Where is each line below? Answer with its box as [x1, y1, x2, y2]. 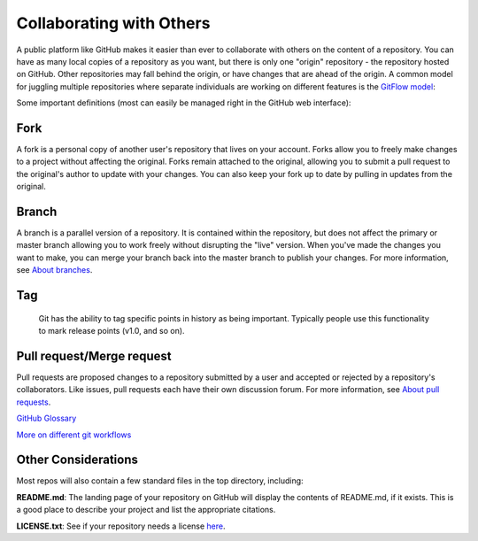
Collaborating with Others [16, 13, 211, 33]
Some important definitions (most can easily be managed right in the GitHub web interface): [16, 97, 351, 108]
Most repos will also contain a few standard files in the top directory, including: [16, 475, 305, 486]
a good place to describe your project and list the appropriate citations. [16, 505, 276, 515]
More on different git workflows [16, 429, 132, 440]
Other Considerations [16, 452, 139, 468]
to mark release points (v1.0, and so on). [38, 326, 185, 336]
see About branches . [16, 265, 93, 275]
